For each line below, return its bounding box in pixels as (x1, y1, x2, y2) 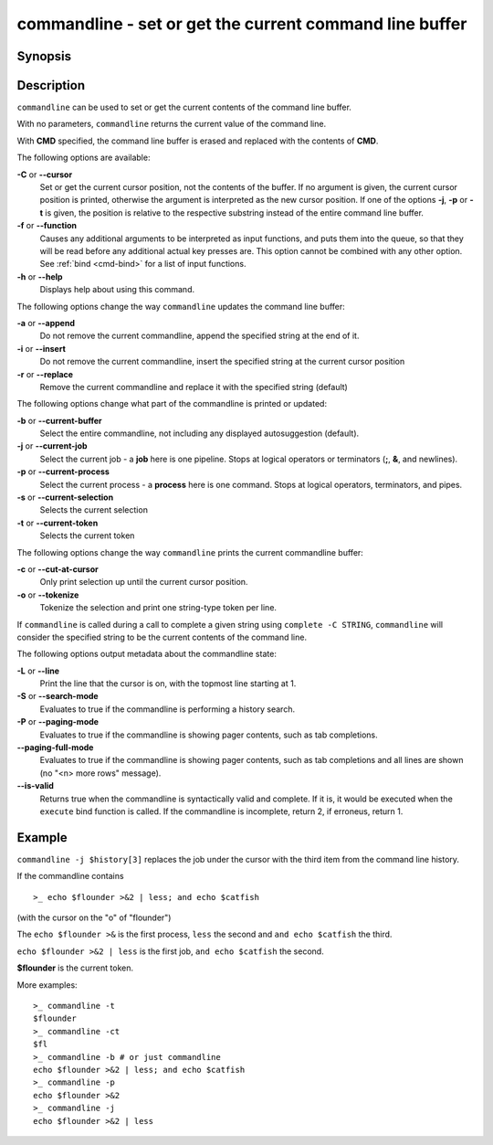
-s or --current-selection (16, 492, 114, 503)
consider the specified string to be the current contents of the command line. (16, 631, 308, 642)
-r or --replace (16, 368, 73, 379)
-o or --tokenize (16, 589, 79, 600)
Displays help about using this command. (39, 284, 195, 295)
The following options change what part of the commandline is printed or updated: (16, 398, 328, 409)
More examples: (16, 979, 78, 991)
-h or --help (16, 270, 63, 282)
